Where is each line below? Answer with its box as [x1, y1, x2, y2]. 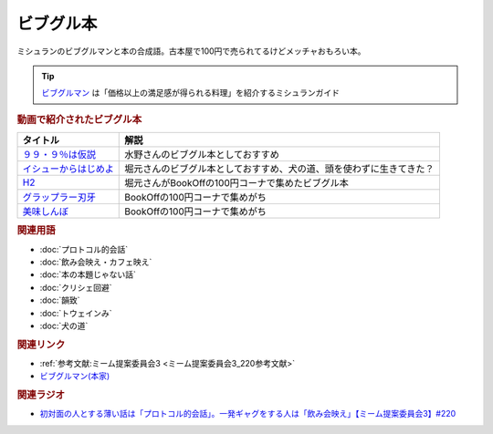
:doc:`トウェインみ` [39, 307, 113, 318]
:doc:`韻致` [39, 294, 81, 305]
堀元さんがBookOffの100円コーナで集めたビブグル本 [124, 176, 349, 189]
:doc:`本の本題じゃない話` [39, 269, 137, 280]
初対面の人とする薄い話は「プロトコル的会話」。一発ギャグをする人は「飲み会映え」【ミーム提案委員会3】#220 [39, 408, 456, 419]
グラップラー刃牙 [22, 191, 96, 203]
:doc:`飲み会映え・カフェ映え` [39, 256, 152, 268]
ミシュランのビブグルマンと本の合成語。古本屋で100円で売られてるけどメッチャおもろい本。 [16, 46, 366, 57]
